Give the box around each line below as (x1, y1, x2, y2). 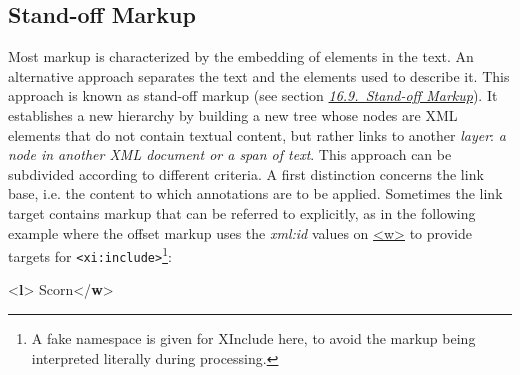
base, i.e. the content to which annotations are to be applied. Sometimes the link (8, 183, 503, 204)
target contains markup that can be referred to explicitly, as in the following (8, 202, 476, 223)
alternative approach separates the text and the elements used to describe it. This (8, 65, 510, 86)
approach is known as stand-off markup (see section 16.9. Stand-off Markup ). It (8, 85, 498, 106)
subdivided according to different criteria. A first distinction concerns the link (8, 163, 484, 184)
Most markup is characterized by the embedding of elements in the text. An (8, 46, 474, 67)
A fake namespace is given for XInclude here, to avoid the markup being (31, 328, 476, 349)
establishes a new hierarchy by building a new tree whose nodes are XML (8, 104, 458, 125)
